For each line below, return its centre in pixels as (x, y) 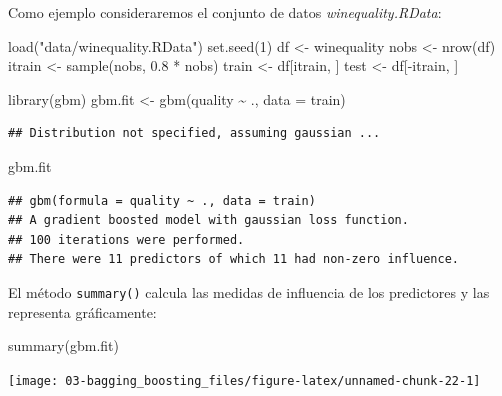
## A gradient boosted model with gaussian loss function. (208, 220)
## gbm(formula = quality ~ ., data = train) (162, 200)
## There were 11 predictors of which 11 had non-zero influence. (234, 259)
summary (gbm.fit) (63, 345)
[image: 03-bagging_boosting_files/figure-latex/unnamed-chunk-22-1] (244, 380)
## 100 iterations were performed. (126, 239)
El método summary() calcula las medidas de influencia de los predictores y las (249, 291)
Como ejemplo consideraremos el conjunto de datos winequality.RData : (225, 12)
